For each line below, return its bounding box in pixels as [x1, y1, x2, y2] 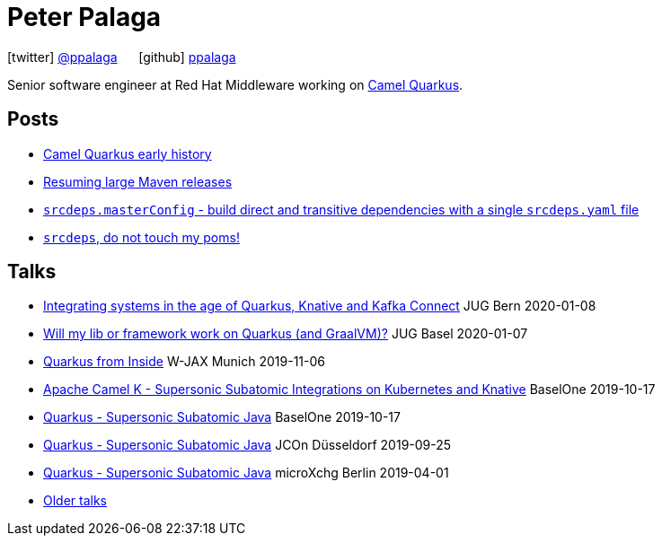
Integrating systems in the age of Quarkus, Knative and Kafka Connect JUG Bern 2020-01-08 [43, 298, 596, 314]
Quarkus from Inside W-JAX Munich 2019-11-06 [43, 354, 326, 370]
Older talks [43, 493, 108, 509]
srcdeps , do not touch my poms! [43, 229, 240, 245]
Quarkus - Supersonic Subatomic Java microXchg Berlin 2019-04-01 [43, 465, 449, 481]
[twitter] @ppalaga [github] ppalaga [7, 48, 236, 65]
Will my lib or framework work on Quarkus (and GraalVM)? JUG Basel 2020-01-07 [43, 326, 528, 342]
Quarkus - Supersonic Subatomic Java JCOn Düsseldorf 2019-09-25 [43, 437, 452, 453]
